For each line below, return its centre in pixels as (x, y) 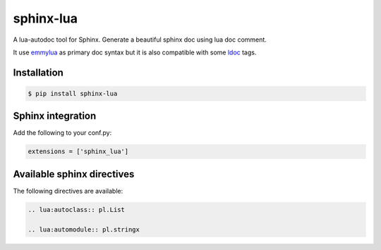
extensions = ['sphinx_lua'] (78, 151)
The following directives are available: (68, 191)
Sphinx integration (55, 116)
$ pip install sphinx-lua (73, 93)
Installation (38, 72)
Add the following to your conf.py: (62, 133)
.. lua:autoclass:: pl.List (76, 209)
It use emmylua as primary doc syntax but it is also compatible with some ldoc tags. (135, 52)
